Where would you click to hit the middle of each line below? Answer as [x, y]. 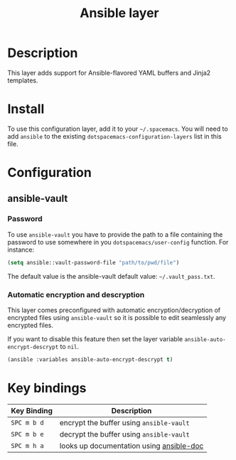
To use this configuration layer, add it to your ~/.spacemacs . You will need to [118, 129]
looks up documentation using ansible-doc [132, 446]
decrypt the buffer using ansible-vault [125, 434]
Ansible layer [119, 13]
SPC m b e [27, 434]
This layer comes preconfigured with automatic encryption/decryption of [114, 310]
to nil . [70, 346]
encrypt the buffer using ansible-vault [124, 422]
